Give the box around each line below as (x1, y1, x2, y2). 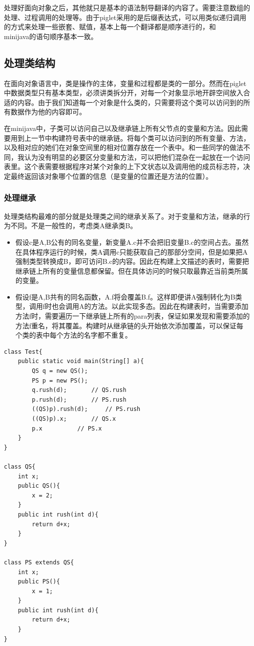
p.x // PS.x (32, 425, 102, 432)
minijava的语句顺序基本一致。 (4, 31, 98, 41)
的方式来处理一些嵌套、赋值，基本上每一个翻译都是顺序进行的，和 (4, 22, 216, 32)
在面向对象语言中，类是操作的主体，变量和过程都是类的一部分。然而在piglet (4, 78, 247, 88)
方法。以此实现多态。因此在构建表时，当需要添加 (91, 301, 249, 311)
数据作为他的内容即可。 (10, 107, 86, 117)
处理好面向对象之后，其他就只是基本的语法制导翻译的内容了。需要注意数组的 (4, 2, 250, 12)
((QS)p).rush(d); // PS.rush (32, 406, 141, 413)
